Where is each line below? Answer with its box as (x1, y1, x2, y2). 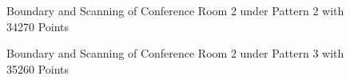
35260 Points (6, 60, 70, 77)
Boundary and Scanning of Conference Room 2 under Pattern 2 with (6, 2, 344, 18)
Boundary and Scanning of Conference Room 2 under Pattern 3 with (6, 45, 344, 62)
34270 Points (6, 18, 70, 34)
